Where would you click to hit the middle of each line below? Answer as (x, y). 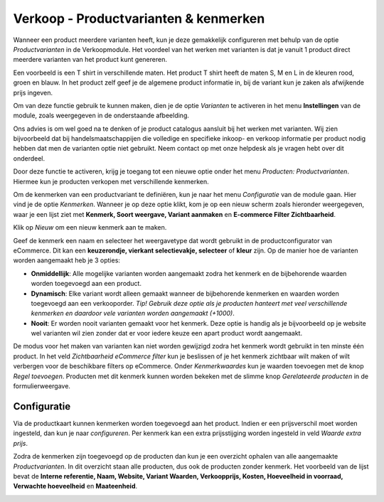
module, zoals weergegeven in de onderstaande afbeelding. (101, 116)
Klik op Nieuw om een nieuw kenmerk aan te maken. (90, 228)
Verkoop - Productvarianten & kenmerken (139, 18)
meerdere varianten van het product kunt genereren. (90, 60)
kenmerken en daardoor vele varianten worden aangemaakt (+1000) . (133, 314)
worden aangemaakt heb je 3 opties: (67, 260)
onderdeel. (29, 158)
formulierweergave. (42, 386)
